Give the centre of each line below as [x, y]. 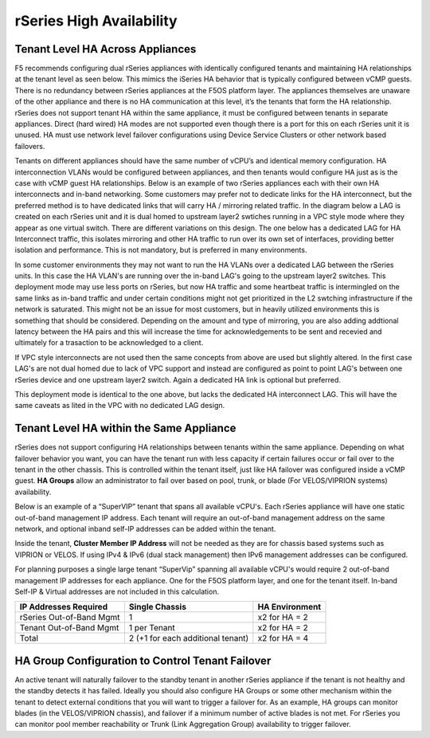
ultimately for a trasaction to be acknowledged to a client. [109, 343]
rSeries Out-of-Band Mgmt [70, 618]
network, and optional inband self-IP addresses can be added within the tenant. [145, 529]
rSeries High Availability [96, 21]
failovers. [30, 146]
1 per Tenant [152, 628]
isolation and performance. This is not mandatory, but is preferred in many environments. [161, 250]
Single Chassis [158, 607]
